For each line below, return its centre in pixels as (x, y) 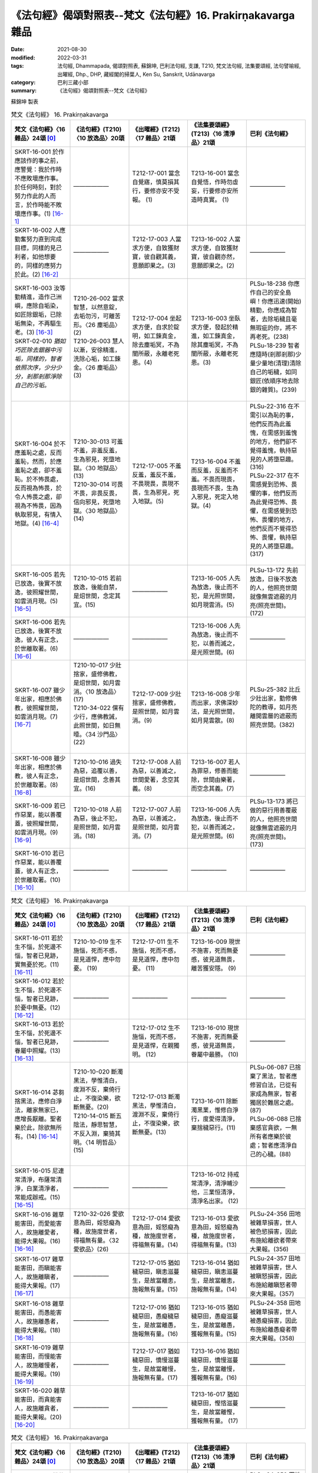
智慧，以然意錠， (97, 308)
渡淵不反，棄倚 (153, 1114)
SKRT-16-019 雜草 (39, 1348)
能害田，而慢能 (35, 1356)
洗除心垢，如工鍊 (97, 359)
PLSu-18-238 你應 (274, 284)
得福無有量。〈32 (96, 1240)
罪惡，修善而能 (218, 771)
